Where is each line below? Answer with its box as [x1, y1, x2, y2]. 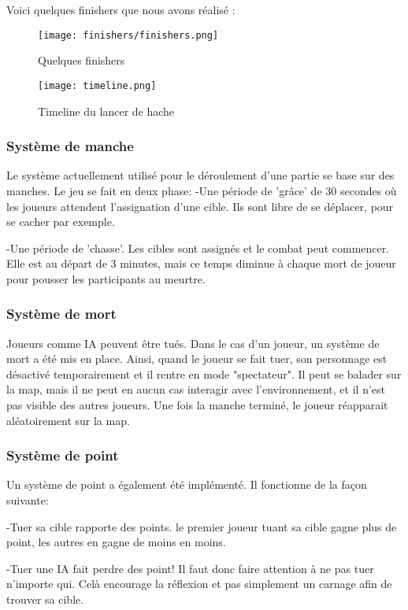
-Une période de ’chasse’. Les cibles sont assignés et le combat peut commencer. [6, 239, 390, 256]
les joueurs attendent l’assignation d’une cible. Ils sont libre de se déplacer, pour [6, 198, 394, 214]
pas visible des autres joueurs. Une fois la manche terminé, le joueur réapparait [6, 397, 388, 413]
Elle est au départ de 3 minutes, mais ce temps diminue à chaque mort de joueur [6, 255, 396, 272]
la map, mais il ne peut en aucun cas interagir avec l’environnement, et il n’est [6, 381, 385, 397]
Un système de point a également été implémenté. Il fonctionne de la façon [6, 476, 367, 493]
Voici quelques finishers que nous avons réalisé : [6, 2, 236, 17]
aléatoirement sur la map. [6, 412, 130, 428]
